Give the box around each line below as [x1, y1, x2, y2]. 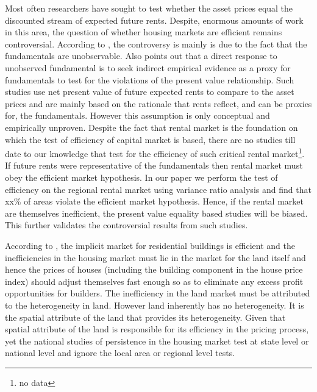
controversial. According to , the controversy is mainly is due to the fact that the [5, 37, 307, 50]
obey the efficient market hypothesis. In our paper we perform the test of [5, 170, 278, 183]
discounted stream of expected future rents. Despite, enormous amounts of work [5, 13, 304, 26]
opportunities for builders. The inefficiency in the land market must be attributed [5, 287, 310, 299]
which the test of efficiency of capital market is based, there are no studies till [5, 133, 296, 145]
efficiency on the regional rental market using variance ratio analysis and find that [5, 183, 312, 195]
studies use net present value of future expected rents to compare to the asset [5, 85, 294, 98]
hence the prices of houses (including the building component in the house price [5, 263, 303, 276]
